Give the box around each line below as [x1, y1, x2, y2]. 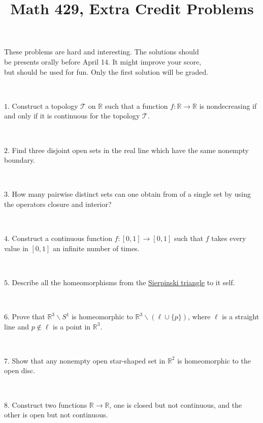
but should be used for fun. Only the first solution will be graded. [4, 66, 209, 77]
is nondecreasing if [199, 100, 257, 111]
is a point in [53, 321, 91, 331]
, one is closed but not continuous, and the [109, 399, 242, 410]
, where [187, 311, 211, 322]
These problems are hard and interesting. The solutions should [4, 46, 199, 57]
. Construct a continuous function [8, 233, 112, 244]
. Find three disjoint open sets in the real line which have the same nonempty [8, 144, 249, 155]
